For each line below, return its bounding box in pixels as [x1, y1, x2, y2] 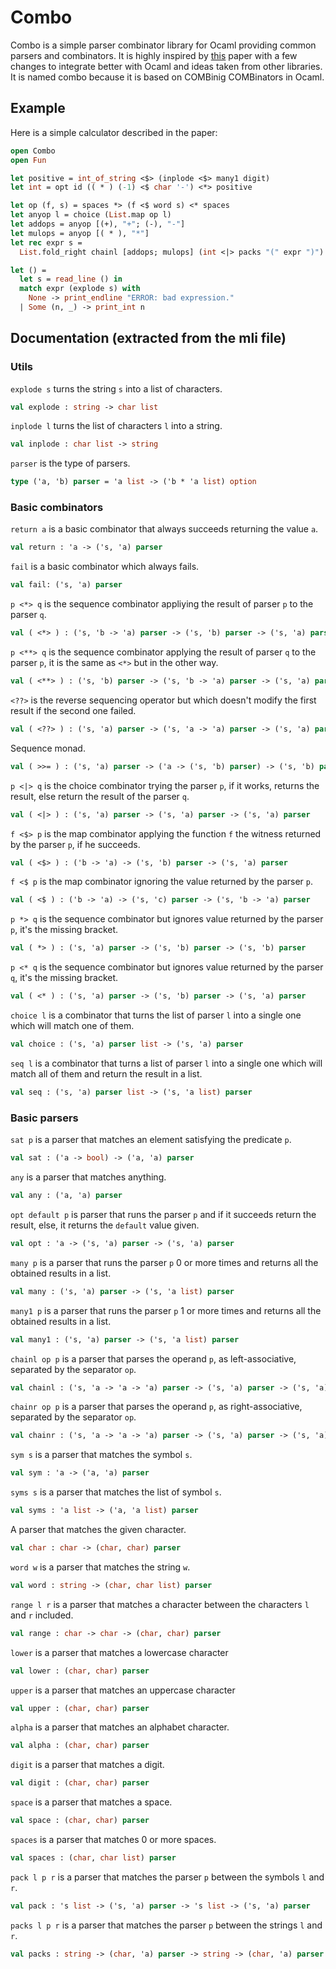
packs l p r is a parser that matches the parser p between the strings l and [10, 1919, 323, 1931]
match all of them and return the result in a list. [10, 1067, 203, 1080]
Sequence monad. [10, 742, 86, 754]
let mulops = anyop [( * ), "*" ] [10, 228, 150, 238]
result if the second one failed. [10, 704, 137, 716]
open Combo [10, 146, 56, 156]
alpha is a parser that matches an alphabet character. [10, 1721, 230, 1733]
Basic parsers [10, 1111, 79, 1125]
